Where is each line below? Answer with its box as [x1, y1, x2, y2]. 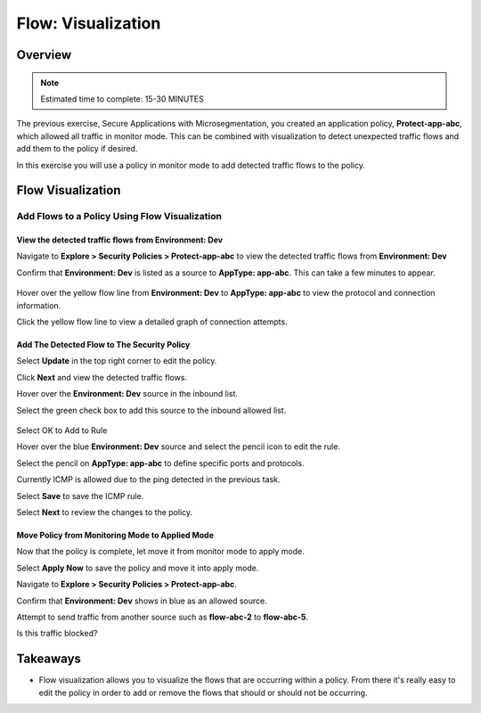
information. [16, 299, 61, 311]
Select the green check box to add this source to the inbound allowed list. [16, 405, 287, 415]
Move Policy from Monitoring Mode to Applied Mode [16, 529, 214, 540]
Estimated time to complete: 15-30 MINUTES [40, 94, 204, 104]
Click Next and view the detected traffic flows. [16, 372, 187, 382]
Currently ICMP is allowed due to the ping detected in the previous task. [16, 474, 281, 485]
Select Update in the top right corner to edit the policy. [16, 356, 217, 366]
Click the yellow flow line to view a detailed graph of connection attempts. [16, 316, 289, 327]
